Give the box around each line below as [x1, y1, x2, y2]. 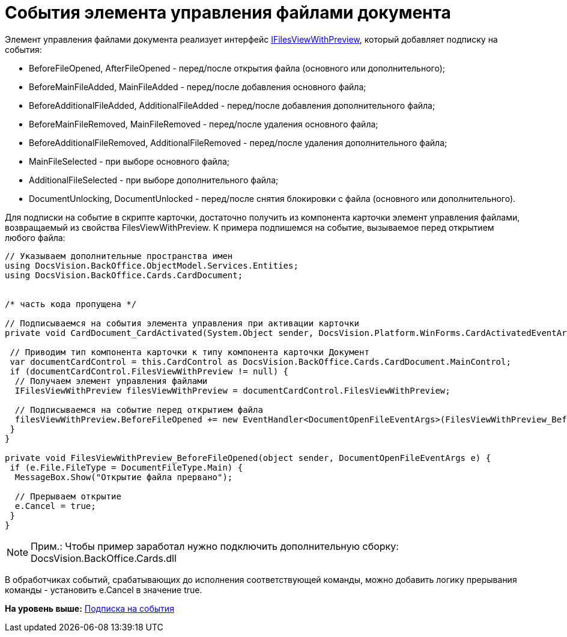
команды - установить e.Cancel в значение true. [5, 584, 202, 595]
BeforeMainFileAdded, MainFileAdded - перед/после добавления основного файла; [29, 81, 366, 92]
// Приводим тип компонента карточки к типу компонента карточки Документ [10, 347, 369, 357]
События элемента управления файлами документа [5, 2, 451, 23]
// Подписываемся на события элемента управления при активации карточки [5, 318, 360, 328]
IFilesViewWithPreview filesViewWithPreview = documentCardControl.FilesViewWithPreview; [14, 385, 450, 395]
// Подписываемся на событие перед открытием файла [14, 404, 263, 415]
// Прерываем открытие [14, 491, 121, 501]
